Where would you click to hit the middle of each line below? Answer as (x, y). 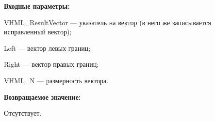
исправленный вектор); (38, 32)
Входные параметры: (37, 6)
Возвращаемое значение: (42, 97)
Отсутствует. (23, 113)
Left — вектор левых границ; (47, 48)
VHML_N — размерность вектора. (56, 80)
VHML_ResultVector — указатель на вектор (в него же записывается (107, 22)
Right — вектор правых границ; (51, 64)
